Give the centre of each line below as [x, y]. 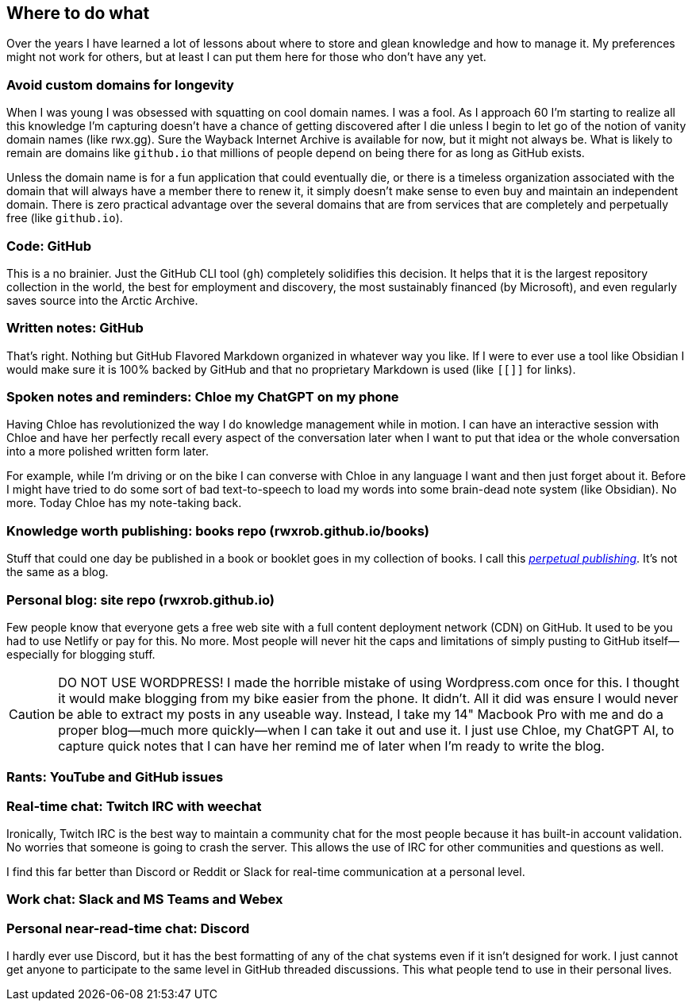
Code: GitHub [49, 246]
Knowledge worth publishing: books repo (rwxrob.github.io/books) [218, 530]
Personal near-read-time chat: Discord [128, 928]
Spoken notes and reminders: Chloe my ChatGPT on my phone [203, 397]
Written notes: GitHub [75, 328]
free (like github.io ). [65, 218]
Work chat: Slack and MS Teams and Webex [145, 899]
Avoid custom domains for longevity [120, 85]
